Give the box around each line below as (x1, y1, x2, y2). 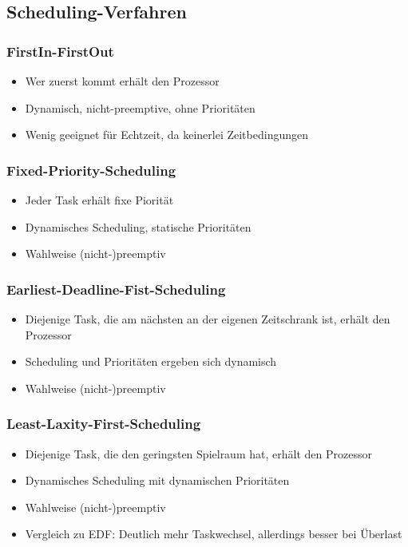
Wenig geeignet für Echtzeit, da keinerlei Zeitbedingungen (25, 126, 308, 143)
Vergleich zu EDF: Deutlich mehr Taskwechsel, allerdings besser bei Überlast (25, 525, 402, 542)
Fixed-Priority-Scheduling (6, 160, 176, 180)
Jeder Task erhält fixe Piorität (25, 192, 174, 208)
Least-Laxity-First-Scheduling (6, 414, 201, 434)
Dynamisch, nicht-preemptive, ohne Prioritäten (25, 99, 255, 116)
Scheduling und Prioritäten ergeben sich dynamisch (25, 353, 277, 370)
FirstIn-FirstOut (6, 41, 114, 61)
